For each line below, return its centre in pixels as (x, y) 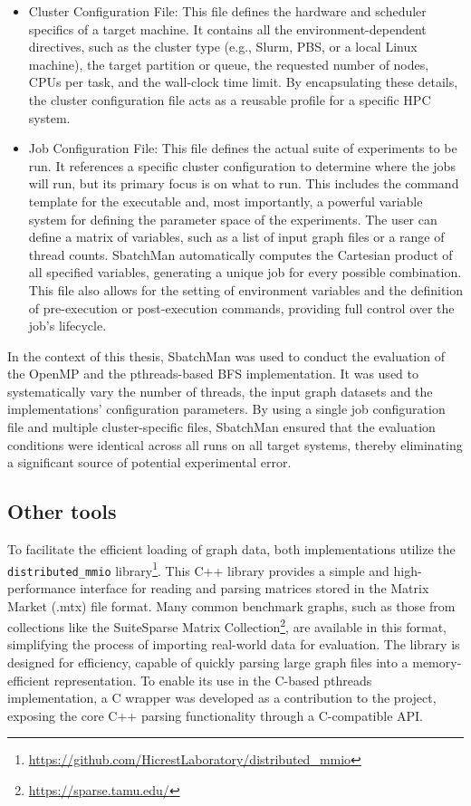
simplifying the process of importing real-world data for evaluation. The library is (234, 644)
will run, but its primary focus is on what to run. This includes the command (244, 183)
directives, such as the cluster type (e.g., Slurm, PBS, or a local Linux (223, 47)
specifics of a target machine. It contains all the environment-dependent (227, 29)
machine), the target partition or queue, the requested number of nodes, (229, 64)
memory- (437, 662)
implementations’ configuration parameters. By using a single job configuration (226, 409)
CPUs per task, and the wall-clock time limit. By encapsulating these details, (243, 82)
